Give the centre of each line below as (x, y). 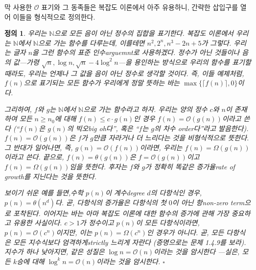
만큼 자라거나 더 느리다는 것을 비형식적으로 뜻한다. (171, 138)
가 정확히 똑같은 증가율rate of (190, 167)
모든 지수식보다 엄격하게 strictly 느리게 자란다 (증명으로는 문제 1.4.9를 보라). (129, 242)
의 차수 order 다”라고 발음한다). (201, 128)
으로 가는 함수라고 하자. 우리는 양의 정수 (145, 109)
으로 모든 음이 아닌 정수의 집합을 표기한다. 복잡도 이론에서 (144, 33)
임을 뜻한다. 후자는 (98, 167)
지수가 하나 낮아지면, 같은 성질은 (55, 252)
